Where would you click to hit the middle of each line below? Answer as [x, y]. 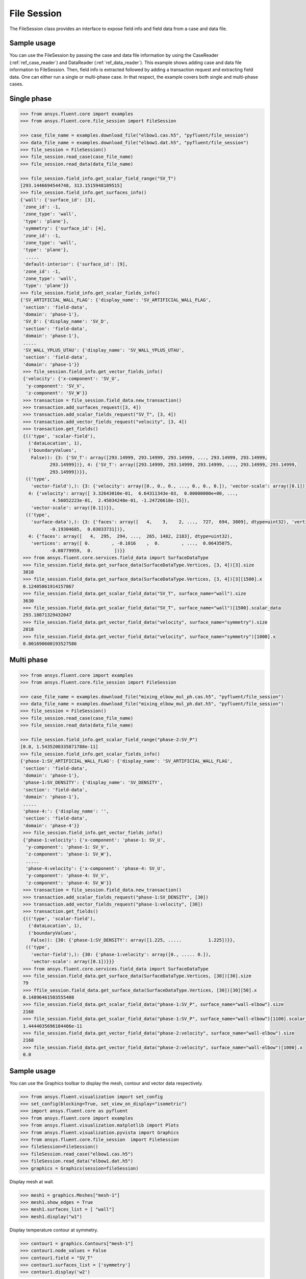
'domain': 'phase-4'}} [52, 825]
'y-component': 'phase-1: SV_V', [67, 847]
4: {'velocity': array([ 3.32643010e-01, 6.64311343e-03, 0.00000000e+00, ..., [133, 493]
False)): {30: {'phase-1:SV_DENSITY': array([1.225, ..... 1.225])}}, [133, 940]
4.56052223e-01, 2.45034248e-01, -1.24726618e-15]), [121, 501]
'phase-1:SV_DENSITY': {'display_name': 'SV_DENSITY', [93, 782]
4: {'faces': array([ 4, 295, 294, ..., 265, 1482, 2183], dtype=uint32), [131, 536]
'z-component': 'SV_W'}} [57, 393]
